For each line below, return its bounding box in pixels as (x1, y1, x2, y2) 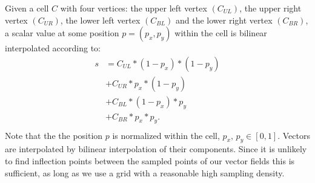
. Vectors (277, 129, 310, 141)
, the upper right (239, 2, 302, 14)
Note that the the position (5, 129, 103, 141)
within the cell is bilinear (174, 27, 267, 39)
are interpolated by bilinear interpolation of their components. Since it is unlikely (5, 143, 307, 155)
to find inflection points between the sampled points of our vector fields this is (5, 154, 295, 167)
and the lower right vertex (176, 13, 273, 26)
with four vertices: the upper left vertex (60, 2, 207, 14)
